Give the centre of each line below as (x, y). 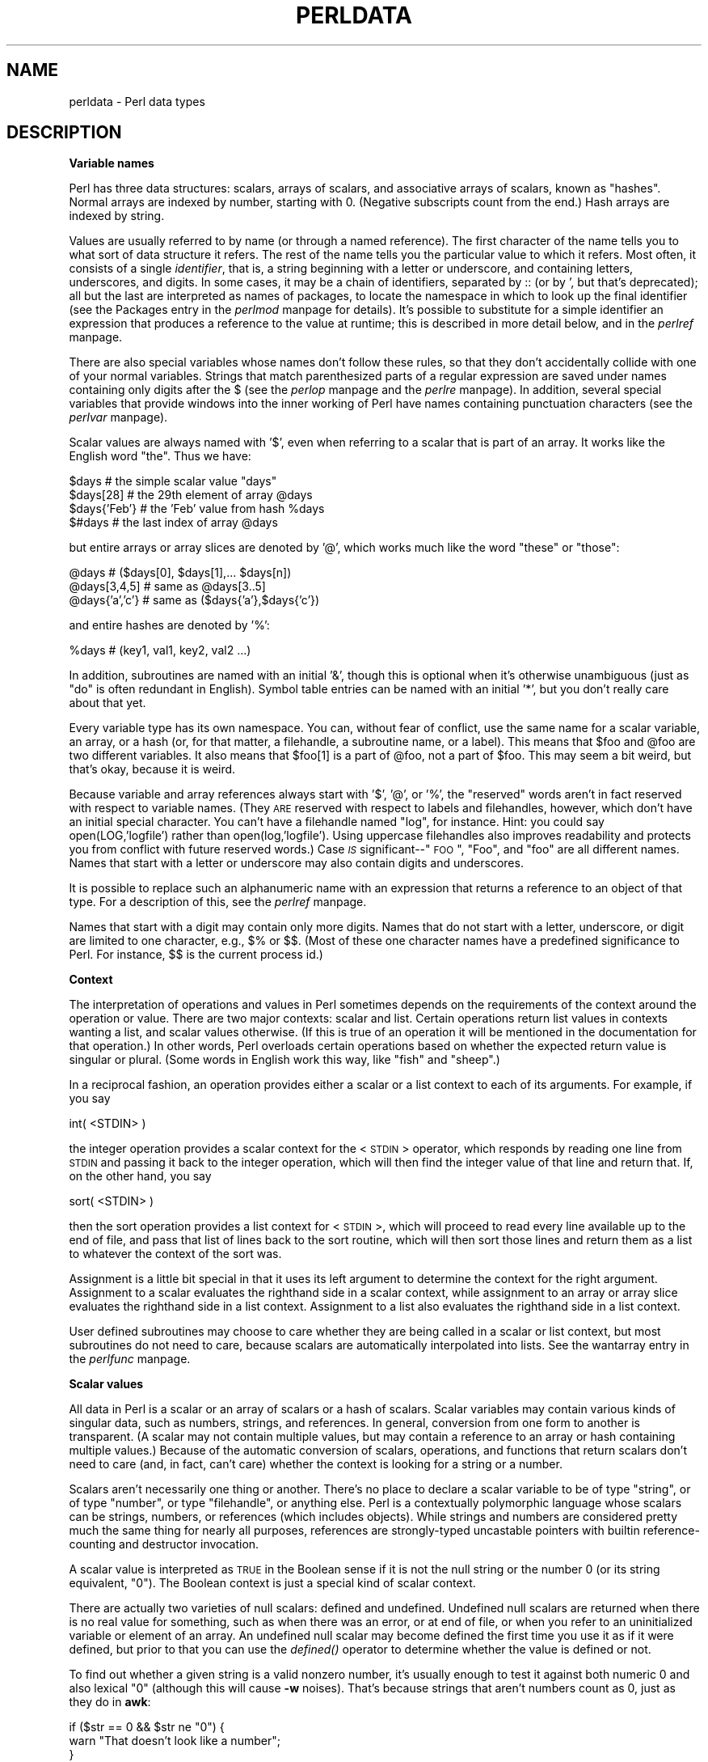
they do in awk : (110, 1702)
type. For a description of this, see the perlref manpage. (218, 902)
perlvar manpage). (118, 417)
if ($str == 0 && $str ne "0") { (147, 1727)
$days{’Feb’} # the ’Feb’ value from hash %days (197, 509)
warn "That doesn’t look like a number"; (175, 1741)
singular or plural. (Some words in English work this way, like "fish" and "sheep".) (284, 1060)
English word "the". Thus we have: (160, 456)
